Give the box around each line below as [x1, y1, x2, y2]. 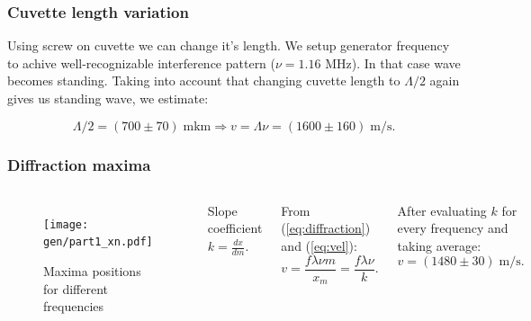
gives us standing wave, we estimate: [7, 89, 209, 107]
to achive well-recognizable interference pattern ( [7, 53, 276, 72]
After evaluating [397, 201, 487, 219]
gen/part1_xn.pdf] [43, 236, 153, 249]
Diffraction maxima [7, 153, 151, 175]
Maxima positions [43, 262, 141, 281]
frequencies [43, 297, 104, 316]
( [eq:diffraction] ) [281, 218, 371, 237]
